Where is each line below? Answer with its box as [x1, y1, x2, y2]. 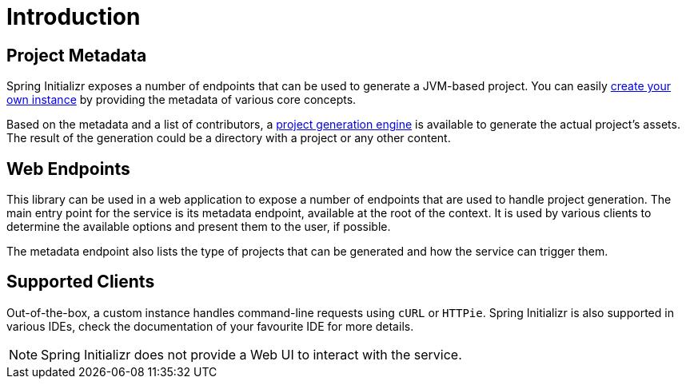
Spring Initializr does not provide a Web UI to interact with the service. [41, 346, 462, 363]
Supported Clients [6, 272, 155, 292]
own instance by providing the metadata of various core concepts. [6, 93, 357, 107]
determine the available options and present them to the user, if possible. [6, 220, 391, 234]
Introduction [6, 3, 141, 30]
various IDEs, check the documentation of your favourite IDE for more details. [6, 319, 414, 333]
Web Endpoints [6, 158, 130, 179]
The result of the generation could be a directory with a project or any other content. [6, 131, 451, 145]
